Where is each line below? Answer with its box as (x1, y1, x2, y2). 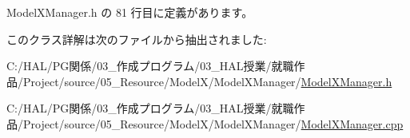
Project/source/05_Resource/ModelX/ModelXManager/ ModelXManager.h (22, 73, 392, 89)
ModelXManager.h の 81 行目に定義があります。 (6, 4, 253, 20)
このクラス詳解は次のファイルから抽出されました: (6, 30, 267, 47)
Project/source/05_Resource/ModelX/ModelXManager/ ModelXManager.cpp (22, 115, 404, 132)
